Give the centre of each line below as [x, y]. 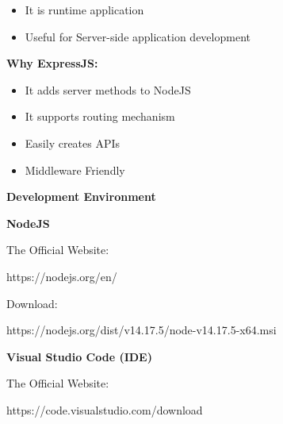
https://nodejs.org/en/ [62, 276]
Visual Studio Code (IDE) [79, 356]
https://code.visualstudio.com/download [105, 409]
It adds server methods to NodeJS [108, 89]
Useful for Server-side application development [138, 36]
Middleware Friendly [75, 170]
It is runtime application [84, 10]
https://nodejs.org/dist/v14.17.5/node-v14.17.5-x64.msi [141, 330]
